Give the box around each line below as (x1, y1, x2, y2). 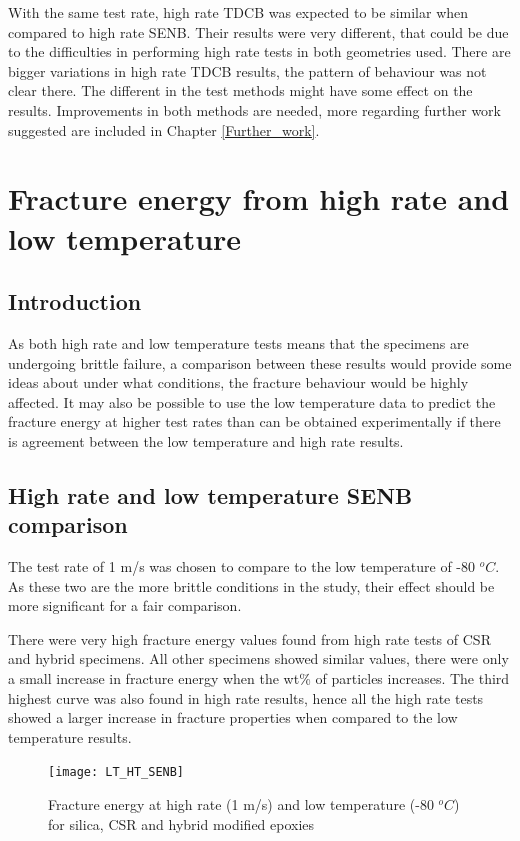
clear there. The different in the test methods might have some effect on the (8, 80, 473, 101)
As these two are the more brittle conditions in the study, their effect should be (8, 575, 495, 596)
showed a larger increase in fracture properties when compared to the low (8, 707, 458, 728)
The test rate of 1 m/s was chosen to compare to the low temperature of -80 (8, 556, 476, 577)
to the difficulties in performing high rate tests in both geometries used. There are (8, 41, 511, 62)
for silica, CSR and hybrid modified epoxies (48, 813, 315, 834)
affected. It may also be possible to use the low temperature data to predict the (8, 391, 496, 412)
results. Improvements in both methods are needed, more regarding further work (8, 99, 501, 120)
